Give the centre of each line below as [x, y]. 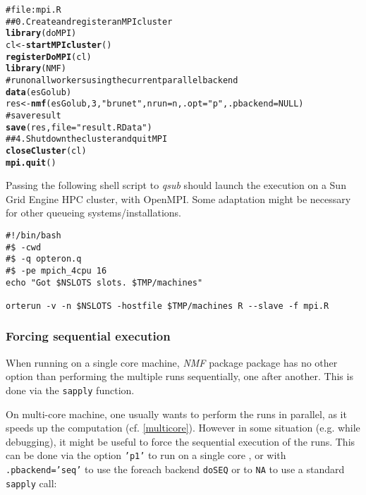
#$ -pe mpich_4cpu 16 [56, 270]
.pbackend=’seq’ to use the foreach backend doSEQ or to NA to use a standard [175, 469]
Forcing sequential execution [88, 336]
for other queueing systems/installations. [93, 213]
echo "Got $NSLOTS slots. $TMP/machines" [104, 282]
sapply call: [31, 483]
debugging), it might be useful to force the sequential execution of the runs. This [181, 441]
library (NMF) [36, 69]
